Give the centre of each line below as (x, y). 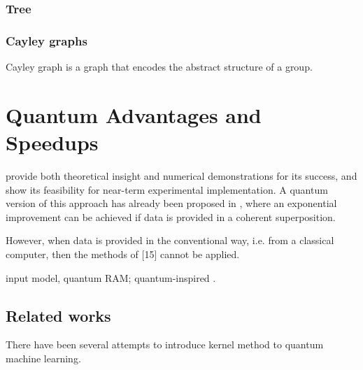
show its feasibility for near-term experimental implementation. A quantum (167, 189)
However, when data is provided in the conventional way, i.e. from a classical (170, 240)
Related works (58, 315)
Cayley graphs (47, 40)
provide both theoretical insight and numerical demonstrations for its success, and (181, 175)
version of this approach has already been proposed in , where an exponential (171, 203)
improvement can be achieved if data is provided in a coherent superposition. (171, 216)
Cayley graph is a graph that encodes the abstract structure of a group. (159, 67)
